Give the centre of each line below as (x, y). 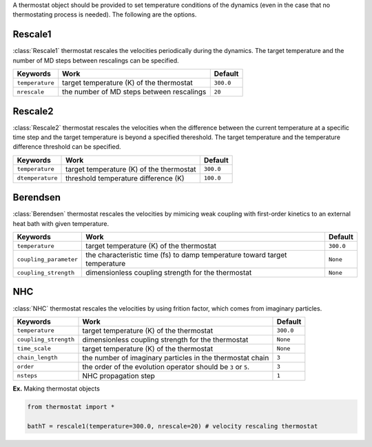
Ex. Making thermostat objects (56, 388)
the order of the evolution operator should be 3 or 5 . (166, 366)
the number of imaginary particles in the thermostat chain (176, 357)
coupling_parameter (48, 259)
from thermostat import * (71, 407)
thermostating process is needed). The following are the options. (105, 14)
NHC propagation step (118, 375)
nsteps (27, 376)
